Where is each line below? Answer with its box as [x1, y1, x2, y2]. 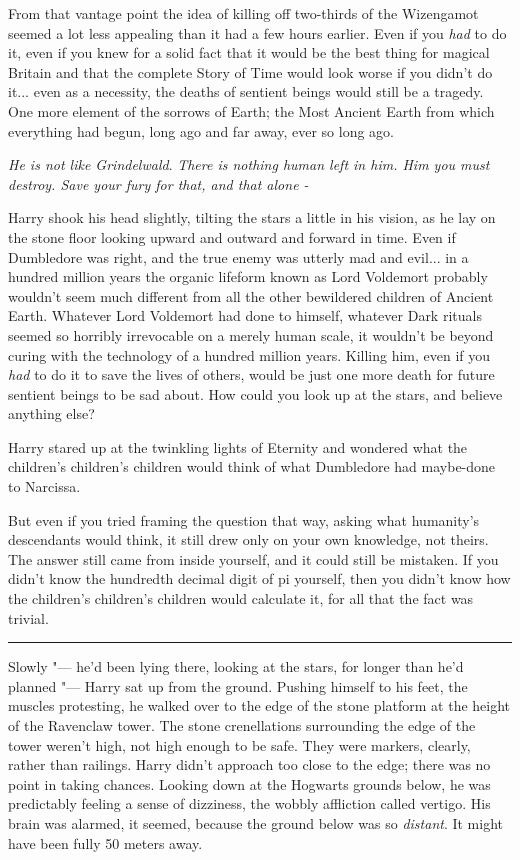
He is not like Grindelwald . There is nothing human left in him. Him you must [8, 154, 490, 175]
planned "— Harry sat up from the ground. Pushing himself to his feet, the [8, 675, 468, 696]
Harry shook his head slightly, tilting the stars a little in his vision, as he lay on [8, 207, 496, 228]
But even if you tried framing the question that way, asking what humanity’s [8, 509, 480, 530]
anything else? [8, 403, 95, 424]
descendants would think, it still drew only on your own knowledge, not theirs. [8, 529, 489, 550]
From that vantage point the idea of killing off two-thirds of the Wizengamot [8, 3, 479, 23]
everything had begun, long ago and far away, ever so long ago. [8, 120, 394, 141]
